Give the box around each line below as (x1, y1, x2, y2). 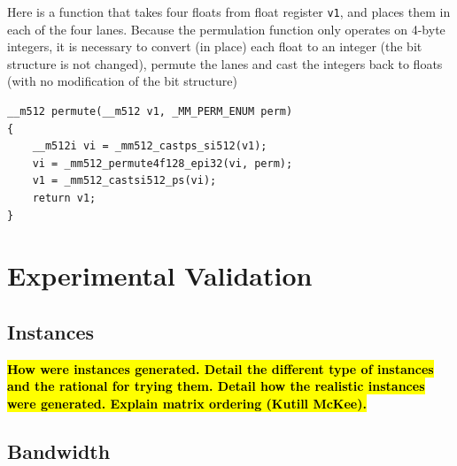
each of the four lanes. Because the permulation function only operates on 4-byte (7, 19, 445, 38)
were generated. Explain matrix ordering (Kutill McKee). (7, 393, 367, 412)
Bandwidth (7, 437, 111, 464)
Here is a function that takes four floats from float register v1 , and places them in (7, 3, 451, 20)
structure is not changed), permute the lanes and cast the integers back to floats (7, 54, 443, 73)
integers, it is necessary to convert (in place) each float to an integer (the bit (7, 37, 422, 56)
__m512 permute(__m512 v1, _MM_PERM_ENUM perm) (7, 105, 293, 118)
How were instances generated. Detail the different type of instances (7, 359, 434, 378)
